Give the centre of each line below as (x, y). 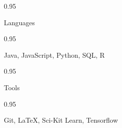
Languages (20, 22)
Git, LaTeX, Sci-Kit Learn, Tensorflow (61, 120)
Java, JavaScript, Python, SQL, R (54, 55)
